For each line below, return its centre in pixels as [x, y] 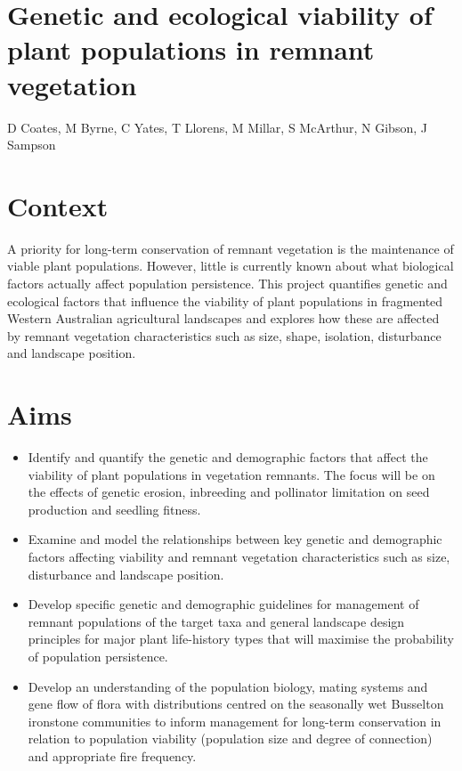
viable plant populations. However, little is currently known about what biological [231, 266]
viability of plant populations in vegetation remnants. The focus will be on [231, 474]
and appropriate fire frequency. [112, 756]
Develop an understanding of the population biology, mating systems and [228, 686]
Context [58, 205]
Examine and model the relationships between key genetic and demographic [235, 539]
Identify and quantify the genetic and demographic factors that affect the [228, 457]
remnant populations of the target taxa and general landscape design [216, 621]
